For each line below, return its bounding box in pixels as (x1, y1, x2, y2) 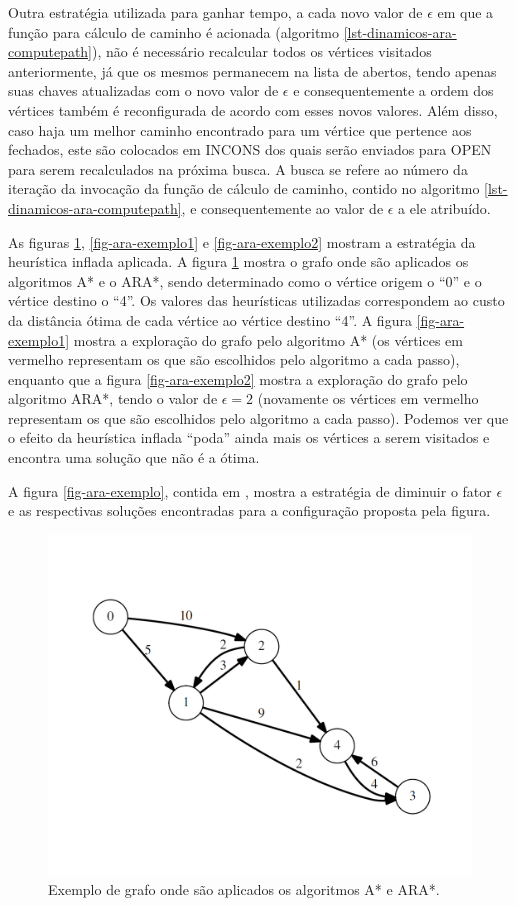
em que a (437, 2, 494, 22)
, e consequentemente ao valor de (181, 197, 384, 218)
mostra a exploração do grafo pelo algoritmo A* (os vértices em (73, 329, 463, 350)
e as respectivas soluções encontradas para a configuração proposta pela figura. (8, 500, 491, 521)
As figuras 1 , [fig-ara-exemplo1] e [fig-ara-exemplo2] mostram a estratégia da (8, 231, 476, 252)
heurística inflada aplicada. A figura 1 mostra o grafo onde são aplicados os (8, 251, 469, 272)
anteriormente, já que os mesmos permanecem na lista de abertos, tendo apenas (8, 60, 497, 81)
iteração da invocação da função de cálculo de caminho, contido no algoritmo (8, 178, 480, 199)
